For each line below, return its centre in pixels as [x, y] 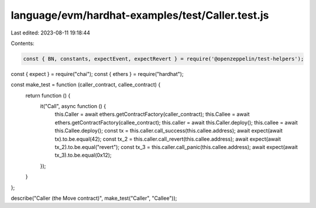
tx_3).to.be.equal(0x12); [83, 155]
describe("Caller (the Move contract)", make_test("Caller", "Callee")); [94, 198]
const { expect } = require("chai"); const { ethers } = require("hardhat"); [97, 74]
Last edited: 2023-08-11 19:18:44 [51, 33]
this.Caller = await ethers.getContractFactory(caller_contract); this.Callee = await [152, 115]
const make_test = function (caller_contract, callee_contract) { [86, 85]
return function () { [48, 95]
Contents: [23, 43]
